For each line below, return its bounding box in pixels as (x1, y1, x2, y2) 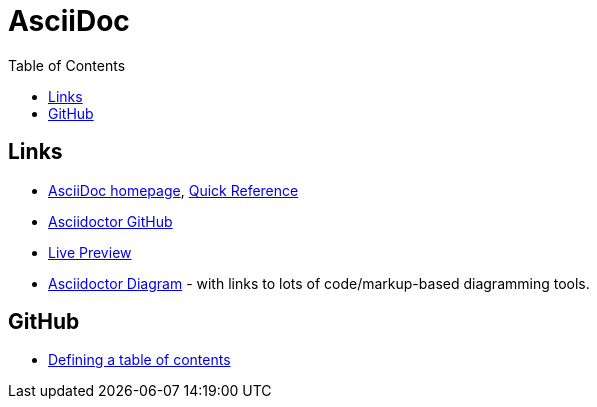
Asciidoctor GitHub (48, 212, 173, 230)
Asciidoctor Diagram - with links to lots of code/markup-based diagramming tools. (48, 274, 590, 292)
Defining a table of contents (48, 351, 231, 369)
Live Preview (48, 243, 132, 261)
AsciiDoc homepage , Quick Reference (48, 181, 299, 199)
